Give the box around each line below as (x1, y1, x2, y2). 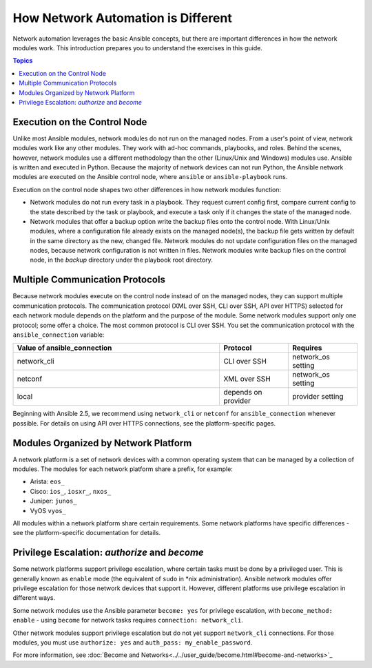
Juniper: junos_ (30, 497, 77, 505)
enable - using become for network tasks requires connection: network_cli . (12, 616, 244, 625)
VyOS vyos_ (30, 506, 67, 514)
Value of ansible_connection (17, 343, 112, 353)
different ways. (12, 594, 55, 602)
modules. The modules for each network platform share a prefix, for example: (12, 465, 234, 473)
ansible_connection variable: (12, 331, 105, 339)
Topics (12, 56, 33, 65)
